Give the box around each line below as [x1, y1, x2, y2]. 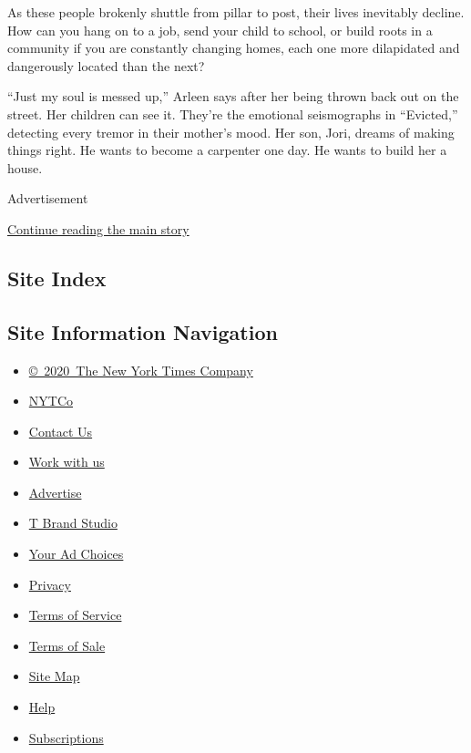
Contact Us [28, 421, 93, 440]
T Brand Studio [28, 513, 118, 532]
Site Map [28, 666, 80, 686]
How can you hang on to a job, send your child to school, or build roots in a [7, 20, 433, 39]
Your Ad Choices [28, 544, 124, 563]
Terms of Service [28, 605, 122, 624]
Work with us [28, 452, 105, 471]
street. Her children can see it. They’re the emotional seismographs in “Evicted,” [7, 104, 458, 123]
